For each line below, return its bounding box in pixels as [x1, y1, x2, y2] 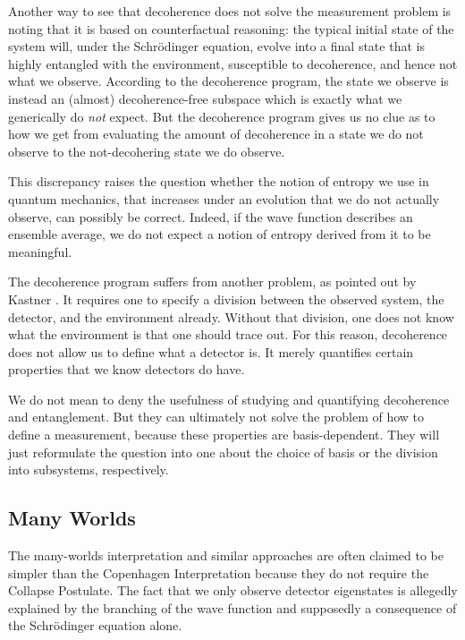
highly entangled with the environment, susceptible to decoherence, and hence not [8, 54, 458, 73]
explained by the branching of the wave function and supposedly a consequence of [8, 598, 457, 617]
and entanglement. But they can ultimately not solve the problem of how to [8, 407, 425, 426]
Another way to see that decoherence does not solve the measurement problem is [8, 2, 452, 20]
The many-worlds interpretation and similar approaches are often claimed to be [8, 546, 444, 565]
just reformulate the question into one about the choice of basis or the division [8, 442, 438, 461]
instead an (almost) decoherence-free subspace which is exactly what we [8, 89, 402, 107]
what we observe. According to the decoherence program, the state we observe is [8, 72, 449, 90]
